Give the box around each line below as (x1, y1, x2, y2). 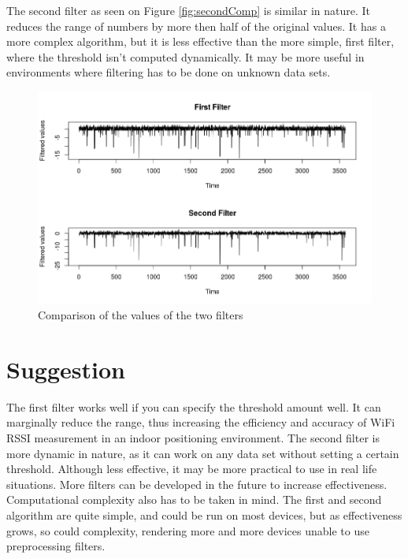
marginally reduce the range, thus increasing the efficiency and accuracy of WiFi (6, 414, 395, 430)
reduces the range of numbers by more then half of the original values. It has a (6, 17, 386, 34)
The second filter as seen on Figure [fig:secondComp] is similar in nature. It (6, 2, 371, 18)
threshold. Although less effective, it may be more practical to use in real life (6, 460, 377, 477)
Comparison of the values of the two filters (38, 307, 243, 323)
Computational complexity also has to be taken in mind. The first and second (6, 491, 382, 508)
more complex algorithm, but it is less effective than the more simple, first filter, (6, 33, 395, 50)
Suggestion (6, 352, 125, 385)
